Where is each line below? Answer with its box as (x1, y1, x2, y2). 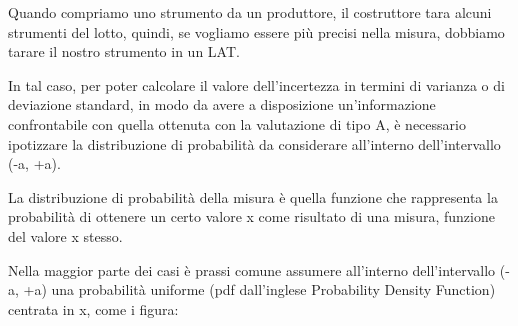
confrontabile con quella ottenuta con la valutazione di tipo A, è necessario (8, 113, 466, 134)
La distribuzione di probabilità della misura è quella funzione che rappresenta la (8, 186, 498, 207)
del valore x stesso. (8, 225, 123, 246)
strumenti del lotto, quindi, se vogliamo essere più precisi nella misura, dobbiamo (8, 21, 505, 42)
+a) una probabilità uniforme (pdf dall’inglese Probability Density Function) (23, 279, 496, 300)
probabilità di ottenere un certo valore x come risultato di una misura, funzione (8, 206, 495, 227)
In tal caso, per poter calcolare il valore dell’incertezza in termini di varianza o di (8, 74, 505, 95)
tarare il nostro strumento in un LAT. (8, 41, 240, 62)
